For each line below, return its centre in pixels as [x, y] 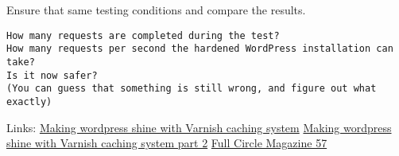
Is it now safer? [52, 75]
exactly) [29, 101]
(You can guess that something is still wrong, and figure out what [192, 89]
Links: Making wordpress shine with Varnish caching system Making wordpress [199, 127]
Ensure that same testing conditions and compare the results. [156, 10]
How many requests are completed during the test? [143, 35]
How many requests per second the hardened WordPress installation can [200, 49]
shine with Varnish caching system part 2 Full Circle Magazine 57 [167, 143]
